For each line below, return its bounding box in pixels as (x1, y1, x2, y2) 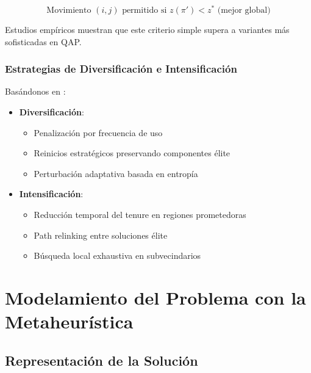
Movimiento (46, 6, 91, 15)
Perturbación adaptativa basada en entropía (34, 167, 198, 179)
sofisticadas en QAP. (5, 35, 82, 48)
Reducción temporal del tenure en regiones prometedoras (34, 208, 246, 221)
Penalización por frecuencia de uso (34, 126, 163, 139)
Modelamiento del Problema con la (5, 285, 306, 310)
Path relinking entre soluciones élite (34, 228, 168, 241)
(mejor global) (217, 6, 271, 15)
